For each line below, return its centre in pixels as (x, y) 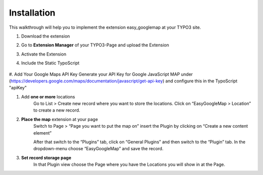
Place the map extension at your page (60, 119)
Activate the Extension (44, 54)
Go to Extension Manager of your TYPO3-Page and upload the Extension (95, 45)
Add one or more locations (48, 97)
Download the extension (46, 36)
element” (43, 133)
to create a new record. (57, 110)
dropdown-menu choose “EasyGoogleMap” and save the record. (98, 149)
